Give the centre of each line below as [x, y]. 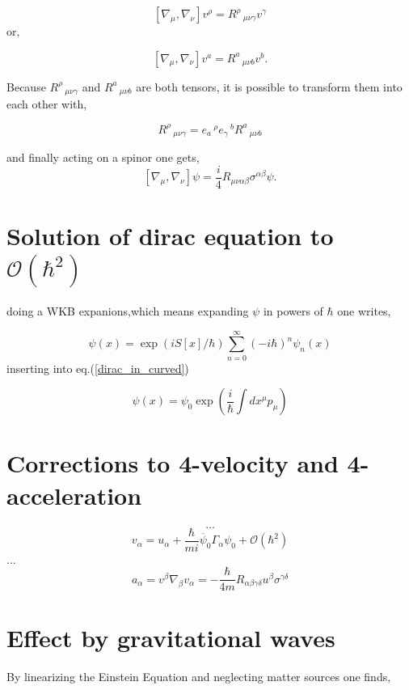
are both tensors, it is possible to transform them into [269, 86]
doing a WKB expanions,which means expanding [128, 310]
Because [26, 86]
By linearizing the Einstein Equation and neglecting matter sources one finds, [199, 677]
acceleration [74, 495]
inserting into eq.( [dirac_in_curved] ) [98, 368]
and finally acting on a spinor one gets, [103, 157]
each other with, [47, 104]
